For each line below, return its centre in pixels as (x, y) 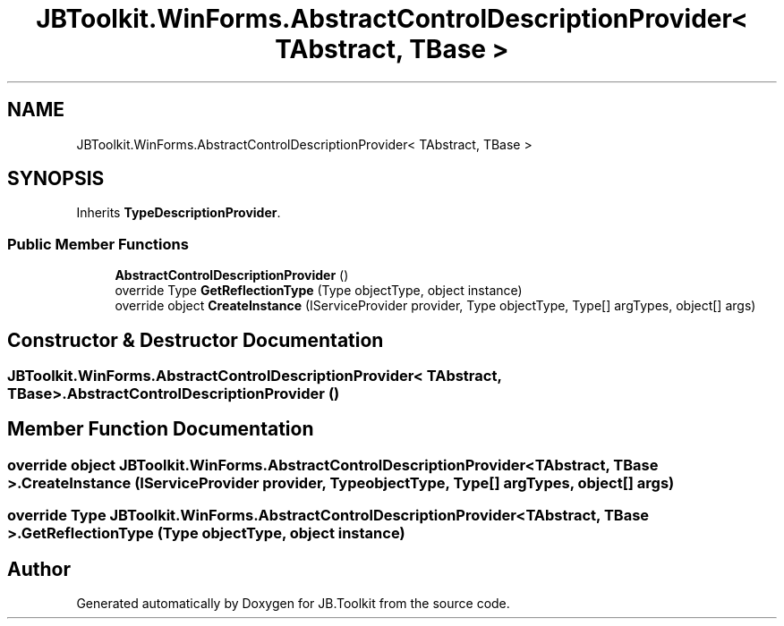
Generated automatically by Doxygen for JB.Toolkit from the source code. (293, 604)
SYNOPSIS (56, 179)
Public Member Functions (98, 244)
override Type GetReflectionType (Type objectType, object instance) (319, 291)
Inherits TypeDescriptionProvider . (179, 213)
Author (39, 569)
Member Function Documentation (161, 429)
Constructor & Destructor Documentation (196, 340)
